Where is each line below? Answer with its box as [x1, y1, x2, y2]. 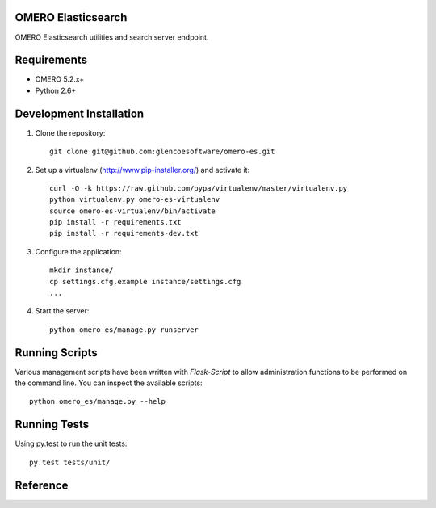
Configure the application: [35, 246, 122, 256]
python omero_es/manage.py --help [29, 397, 166, 406]
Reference [15, 478, 69, 492]
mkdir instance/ [49, 266, 114, 275]
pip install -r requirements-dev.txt [49, 229, 199, 238]
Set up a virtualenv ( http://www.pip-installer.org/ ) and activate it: [35, 165, 250, 174]
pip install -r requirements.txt [49, 218, 182, 227]
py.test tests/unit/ [29, 457, 111, 467]
